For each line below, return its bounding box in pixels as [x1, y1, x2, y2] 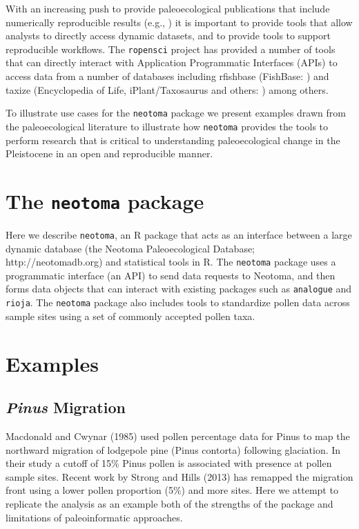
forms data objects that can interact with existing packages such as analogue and [6, 281, 352, 296]
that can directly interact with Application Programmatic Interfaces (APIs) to [6, 55, 338, 70]
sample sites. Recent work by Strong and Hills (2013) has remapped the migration [6, 469, 353, 483]
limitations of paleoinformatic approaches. [6, 510, 183, 524]
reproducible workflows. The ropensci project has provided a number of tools [6, 41, 336, 56]
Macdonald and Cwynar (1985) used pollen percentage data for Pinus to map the [6, 428, 350, 443]
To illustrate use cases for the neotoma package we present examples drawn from [6, 106, 346, 120]
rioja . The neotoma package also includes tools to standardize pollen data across [6, 295, 350, 310]
